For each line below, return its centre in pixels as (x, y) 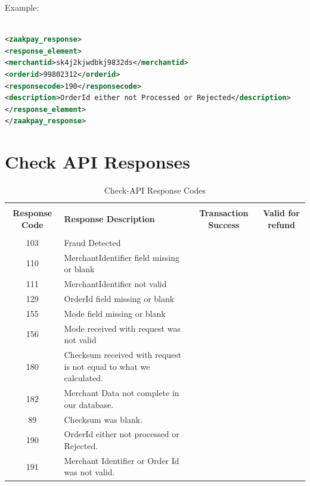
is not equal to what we (107, 366)
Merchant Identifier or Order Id (122, 460)
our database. (89, 404)
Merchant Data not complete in (122, 393)
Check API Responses (97, 162)
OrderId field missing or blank (119, 298)
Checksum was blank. (103, 419)
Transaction (224, 213)
